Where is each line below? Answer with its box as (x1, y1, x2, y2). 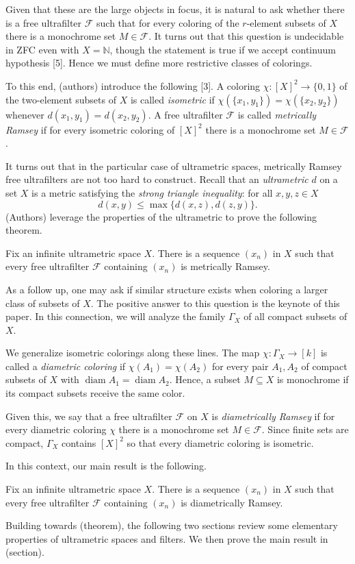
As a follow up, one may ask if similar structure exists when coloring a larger (5, 282, 328, 296)
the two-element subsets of (5, 92, 116, 106)
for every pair (211, 358, 269, 373)
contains (62, 435, 96, 450)
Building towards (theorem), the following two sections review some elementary (5, 518, 338, 532)
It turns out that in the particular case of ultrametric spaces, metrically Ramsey (5, 158, 342, 173)
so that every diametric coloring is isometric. (127, 435, 314, 450)
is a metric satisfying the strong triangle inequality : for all (31, 185, 273, 199)
